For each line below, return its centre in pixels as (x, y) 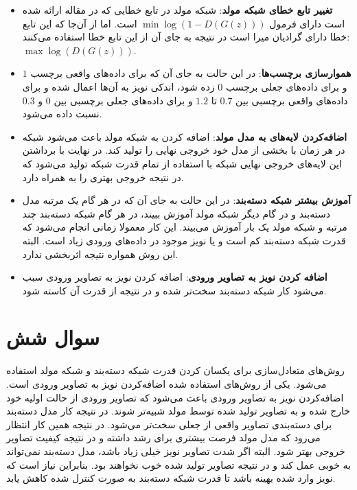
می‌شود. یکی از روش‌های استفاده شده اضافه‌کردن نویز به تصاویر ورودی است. (166, 384)
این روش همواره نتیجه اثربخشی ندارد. (100, 254)
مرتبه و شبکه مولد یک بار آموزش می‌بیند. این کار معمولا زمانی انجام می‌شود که (185, 227)
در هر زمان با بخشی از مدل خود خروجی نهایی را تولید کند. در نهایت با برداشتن (184, 150)
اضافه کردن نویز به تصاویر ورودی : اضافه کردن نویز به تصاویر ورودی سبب (175, 277)
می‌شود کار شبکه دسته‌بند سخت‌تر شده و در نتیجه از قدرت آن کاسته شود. (174, 290)
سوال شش (53, 337)
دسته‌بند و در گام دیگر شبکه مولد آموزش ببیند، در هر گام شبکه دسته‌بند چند (176, 213)
